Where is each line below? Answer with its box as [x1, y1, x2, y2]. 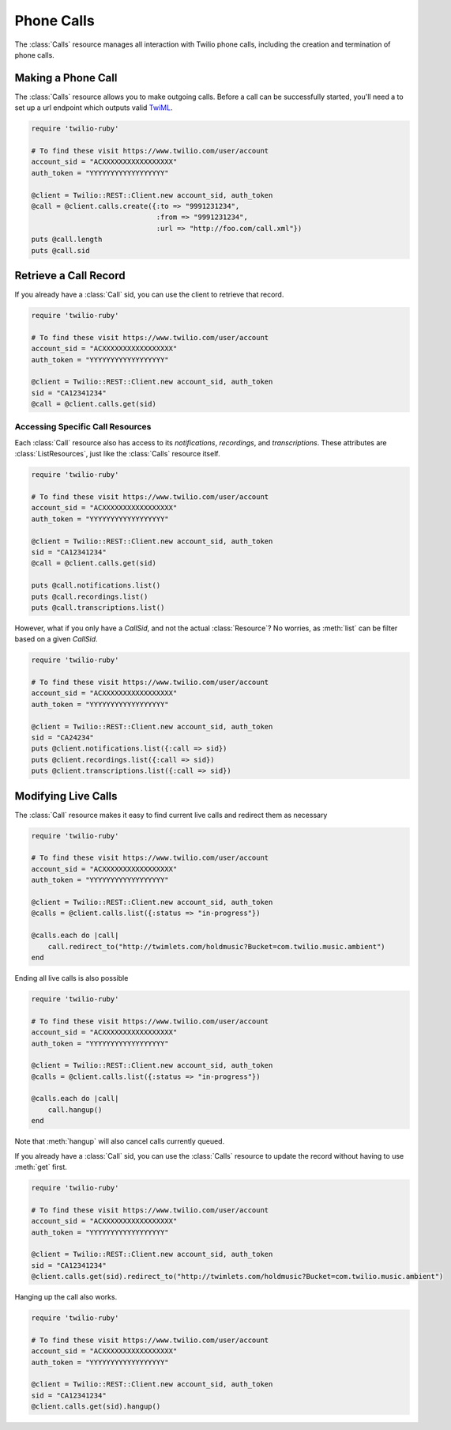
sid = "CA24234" [31, 733, 95, 743]
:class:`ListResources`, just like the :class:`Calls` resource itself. [14, 449, 220, 459]
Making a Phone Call [14, 71, 118, 85]
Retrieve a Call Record [14, 269, 126, 282]
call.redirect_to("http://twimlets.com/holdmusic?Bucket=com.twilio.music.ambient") [47, 942, 386, 951]
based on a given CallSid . [14, 634, 98, 644]
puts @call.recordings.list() [31, 592, 148, 601]
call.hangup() [47, 1105, 103, 1114]
